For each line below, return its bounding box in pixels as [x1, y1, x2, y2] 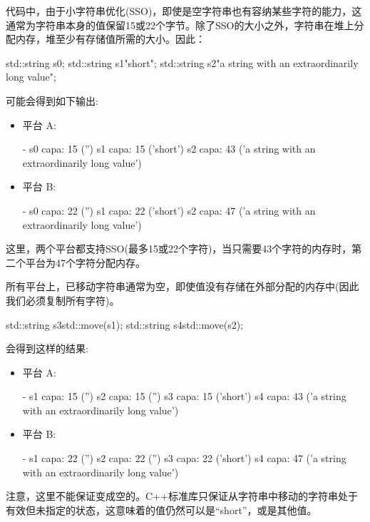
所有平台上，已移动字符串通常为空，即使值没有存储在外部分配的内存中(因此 [6, 279, 359, 294]
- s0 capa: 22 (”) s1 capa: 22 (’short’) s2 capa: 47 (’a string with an [22, 203, 316, 217]
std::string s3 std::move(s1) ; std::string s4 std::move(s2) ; [6, 317, 244, 332]
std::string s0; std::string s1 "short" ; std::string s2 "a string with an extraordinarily [6, 55, 359, 70]
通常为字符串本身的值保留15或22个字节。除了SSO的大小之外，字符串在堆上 [6, 17, 354, 32]
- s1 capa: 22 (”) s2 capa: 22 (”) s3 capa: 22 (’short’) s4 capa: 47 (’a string [22, 451, 346, 466]
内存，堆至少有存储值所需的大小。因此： [15, 31, 205, 46]
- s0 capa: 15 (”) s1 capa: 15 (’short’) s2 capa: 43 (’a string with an [22, 141, 316, 156]
